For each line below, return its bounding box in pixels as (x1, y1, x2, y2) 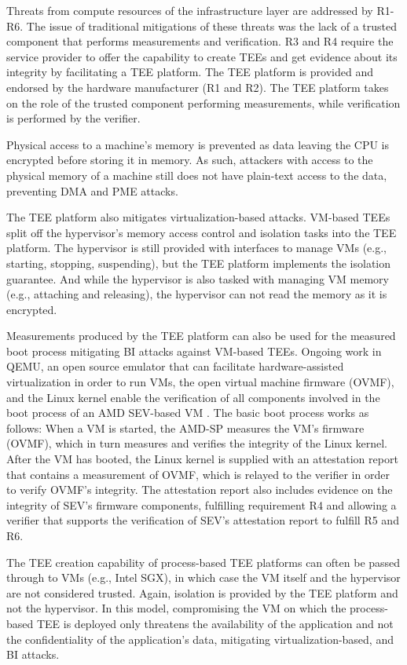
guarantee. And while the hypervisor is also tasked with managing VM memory (6, 270, 389, 287)
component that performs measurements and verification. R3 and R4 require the (6, 33, 394, 49)
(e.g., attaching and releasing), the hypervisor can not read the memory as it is (6, 286, 387, 302)
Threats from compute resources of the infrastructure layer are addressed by (6, 2, 373, 18)
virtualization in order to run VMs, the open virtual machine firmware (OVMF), (6, 374, 394, 390)
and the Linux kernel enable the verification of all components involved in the (6, 389, 380, 405)
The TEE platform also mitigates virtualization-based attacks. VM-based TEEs (6, 209, 390, 225)
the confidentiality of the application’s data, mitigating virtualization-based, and (6, 630, 394, 647)
